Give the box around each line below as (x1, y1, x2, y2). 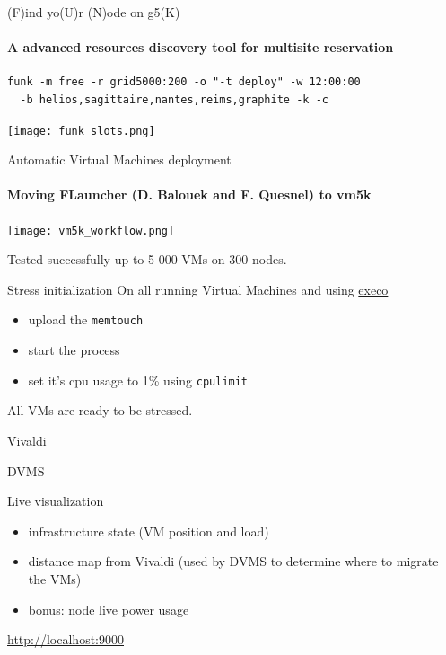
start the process (28, 341, 120, 359)
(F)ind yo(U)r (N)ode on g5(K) (7, 3, 180, 21)
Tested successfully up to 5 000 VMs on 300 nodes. (7, 250, 287, 269)
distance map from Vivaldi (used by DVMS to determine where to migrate (28, 552, 439, 571)
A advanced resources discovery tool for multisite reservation (7, 38, 394, 57)
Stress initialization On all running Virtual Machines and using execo (7, 279, 389, 298)
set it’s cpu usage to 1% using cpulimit (28, 370, 249, 389)
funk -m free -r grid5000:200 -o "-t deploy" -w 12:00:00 (7, 75, 361, 89)
